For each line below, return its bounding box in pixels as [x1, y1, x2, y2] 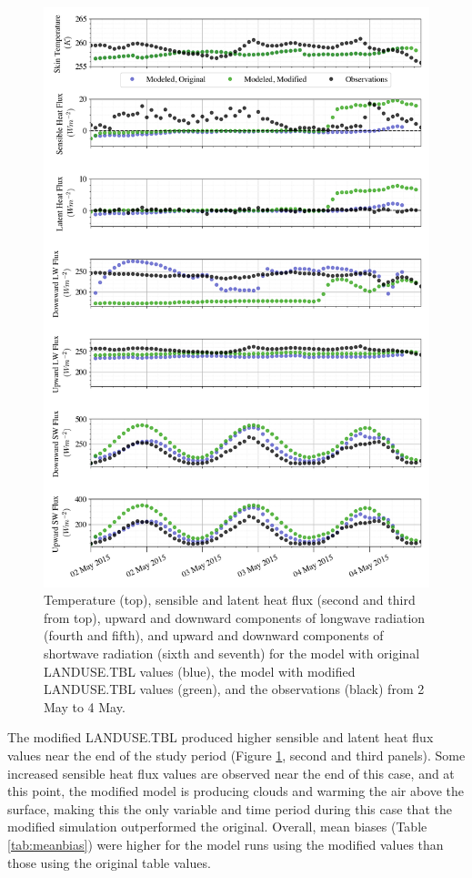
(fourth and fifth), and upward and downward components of [44, 626, 384, 645]
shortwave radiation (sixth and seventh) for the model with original [44, 643, 420, 662]
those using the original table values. [7, 852, 211, 872]
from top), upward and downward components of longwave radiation [44, 607, 426, 627]
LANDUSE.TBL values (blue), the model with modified [44, 661, 356, 680]
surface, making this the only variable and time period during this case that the [7, 799, 452, 818]
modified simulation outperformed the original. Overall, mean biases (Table [7, 817, 427, 836]
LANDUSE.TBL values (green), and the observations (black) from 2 [44, 679, 425, 699]
